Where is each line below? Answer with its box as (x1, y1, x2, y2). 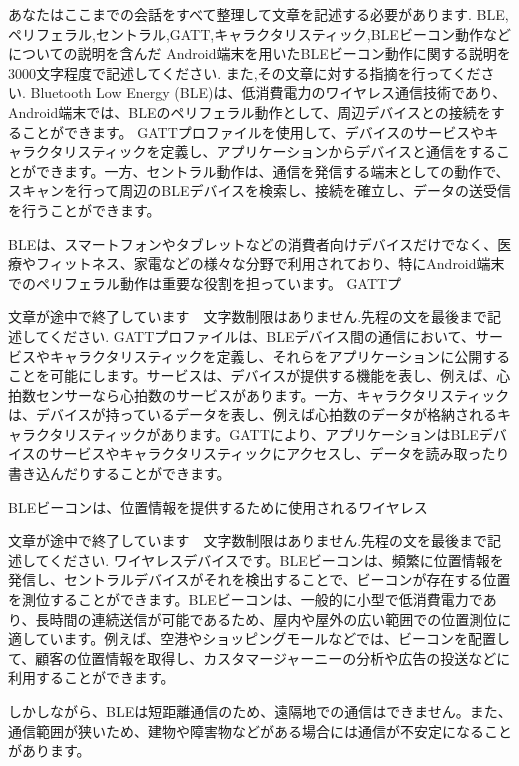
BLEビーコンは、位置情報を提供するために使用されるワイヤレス (8, 496, 428, 517)
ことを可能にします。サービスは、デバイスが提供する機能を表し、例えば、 (8, 365, 497, 386)
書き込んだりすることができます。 (8, 463, 231, 484)
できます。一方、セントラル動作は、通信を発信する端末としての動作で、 (35, 160, 510, 181)
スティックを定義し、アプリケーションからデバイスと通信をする (77, 141, 496, 162)
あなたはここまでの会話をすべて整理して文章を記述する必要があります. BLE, (8, 4, 509, 24)
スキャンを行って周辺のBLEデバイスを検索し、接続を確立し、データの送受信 (8, 180, 512, 201)
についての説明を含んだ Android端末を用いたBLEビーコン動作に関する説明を (8, 43, 511, 64)
